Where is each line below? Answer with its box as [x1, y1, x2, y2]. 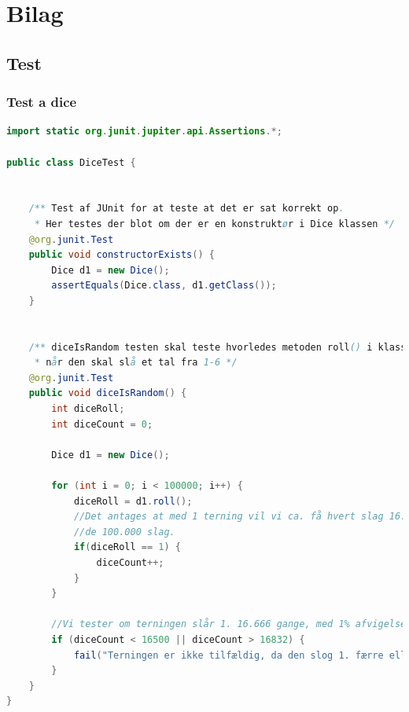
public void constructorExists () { [28, 249, 215, 261]
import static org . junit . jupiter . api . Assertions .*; [6, 126, 282, 138]
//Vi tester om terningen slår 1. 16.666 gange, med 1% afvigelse [51, 618, 407, 630]
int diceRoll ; [51, 403, 125, 415]
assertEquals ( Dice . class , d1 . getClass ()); [51, 280, 277, 292]
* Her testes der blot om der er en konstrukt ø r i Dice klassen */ [34, 218, 395, 229]
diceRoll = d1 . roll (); [73, 495, 193, 507]
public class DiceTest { [6, 156, 136, 168]
